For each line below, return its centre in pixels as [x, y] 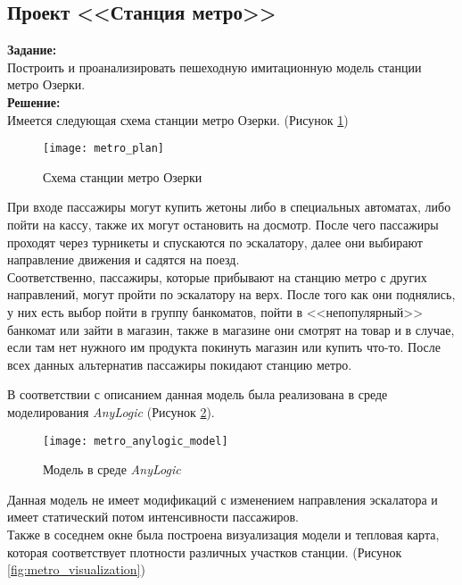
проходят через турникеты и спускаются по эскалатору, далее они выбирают [215, 242]
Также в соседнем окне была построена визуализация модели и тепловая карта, [223, 534]
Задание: [32, 50]
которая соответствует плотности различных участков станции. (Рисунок [205, 552]
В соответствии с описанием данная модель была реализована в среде [198, 394]
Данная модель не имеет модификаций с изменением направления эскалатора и [223, 499]
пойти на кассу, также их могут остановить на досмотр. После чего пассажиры [223, 225]
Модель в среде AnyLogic [112, 469]
